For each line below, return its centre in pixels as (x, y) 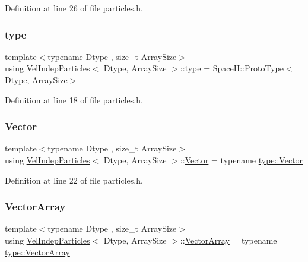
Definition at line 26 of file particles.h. (74, 8)
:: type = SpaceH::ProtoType (232, 68)
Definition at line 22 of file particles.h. (74, 180)
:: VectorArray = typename (228, 240)
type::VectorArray (37, 252)
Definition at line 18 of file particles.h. (74, 100)
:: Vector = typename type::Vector (242, 160)
